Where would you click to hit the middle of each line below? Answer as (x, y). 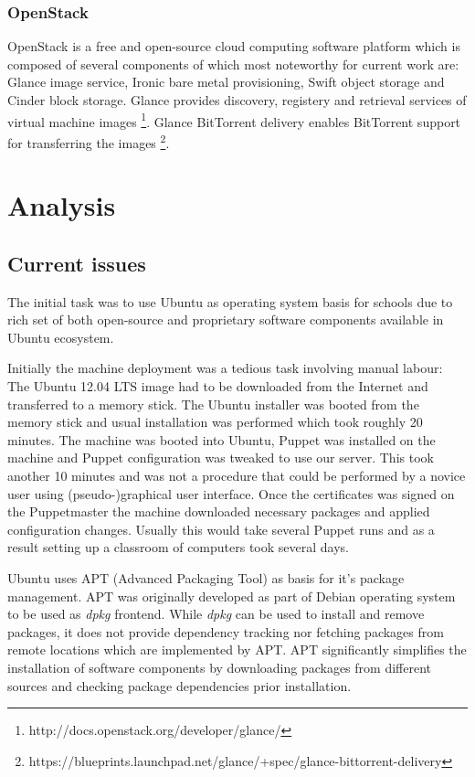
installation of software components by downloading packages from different (219, 667)
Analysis (62, 205)
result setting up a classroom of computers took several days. (178, 547)
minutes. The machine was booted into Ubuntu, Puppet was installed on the (222, 439)
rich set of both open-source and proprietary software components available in (226, 319)
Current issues (77, 263)
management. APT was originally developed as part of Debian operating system (232, 596)
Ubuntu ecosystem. (61, 337)
